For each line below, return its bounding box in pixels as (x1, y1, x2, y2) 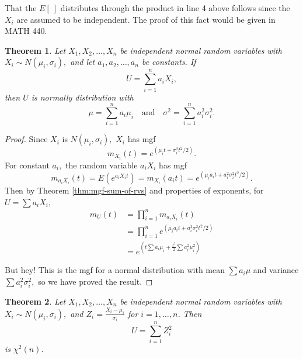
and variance (253, 264, 299, 276)
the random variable (65, 158, 138, 171)
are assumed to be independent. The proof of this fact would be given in (16, 13, 276, 25)
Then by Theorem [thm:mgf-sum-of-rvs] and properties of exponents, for (5, 184, 264, 196)
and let (70, 56, 95, 68)
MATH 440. (5, 25, 47, 37)
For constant (5, 158, 50, 171)
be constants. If (141, 56, 196, 68)
